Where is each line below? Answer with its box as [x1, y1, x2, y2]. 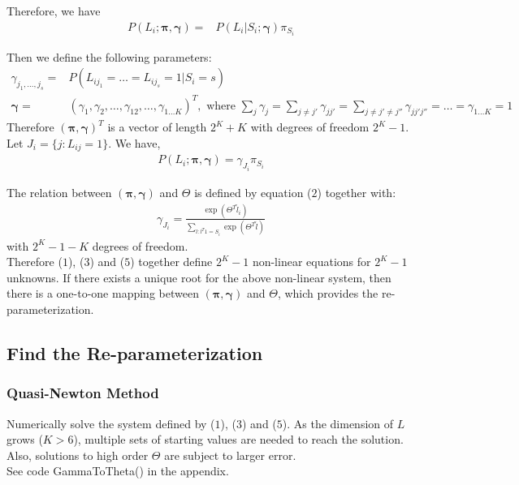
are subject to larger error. [164, 446, 296, 463]
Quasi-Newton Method [6, 383, 159, 403]
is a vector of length [107, 118, 207, 135]
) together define [130, 253, 213, 270]
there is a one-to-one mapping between [6, 285, 199, 302]
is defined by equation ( [194, 183, 312, 200]
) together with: [317, 183, 396, 200]
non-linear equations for [252, 253, 371, 270]
